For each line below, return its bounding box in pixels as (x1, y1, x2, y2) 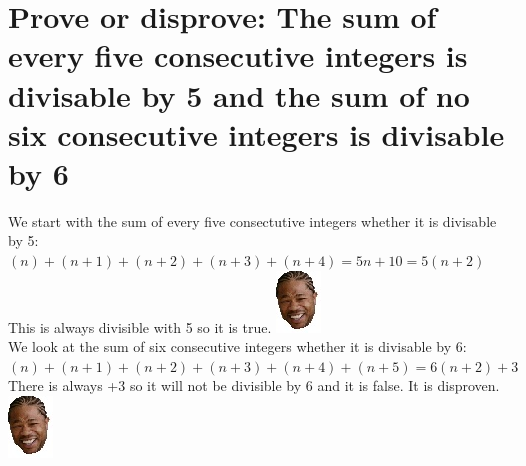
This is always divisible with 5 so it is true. (8, 316, 272, 337)
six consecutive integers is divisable (8, 113, 505, 154)
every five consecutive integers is (8, 35, 468, 76)
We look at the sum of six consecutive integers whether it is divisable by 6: (8, 336, 467, 357)
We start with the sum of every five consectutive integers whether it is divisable (8, 210, 497, 231)
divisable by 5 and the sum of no (8, 74, 470, 115)
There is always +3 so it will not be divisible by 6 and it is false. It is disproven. (8, 375, 500, 396)
